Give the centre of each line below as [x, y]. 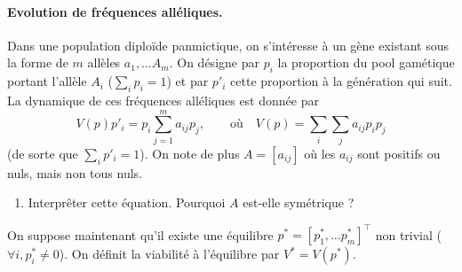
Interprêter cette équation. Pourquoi [127, 202]
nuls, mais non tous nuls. [75, 172]
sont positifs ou [399, 153]
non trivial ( [408, 234]
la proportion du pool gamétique [366, 62]
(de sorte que [43, 153]
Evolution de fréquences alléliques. [115, 11]
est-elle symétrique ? [299, 202]
